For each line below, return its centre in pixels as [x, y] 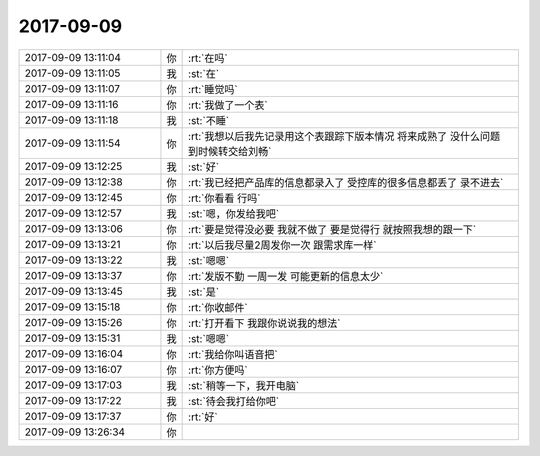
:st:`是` [204, 292]
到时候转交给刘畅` [230, 151]
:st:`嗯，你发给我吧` [234, 213]
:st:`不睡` [209, 120]
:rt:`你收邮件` [218, 307]
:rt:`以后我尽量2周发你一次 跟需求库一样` [282, 245]
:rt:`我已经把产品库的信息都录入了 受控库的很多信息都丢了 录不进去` [346, 182]
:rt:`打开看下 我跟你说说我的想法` [264, 323]
